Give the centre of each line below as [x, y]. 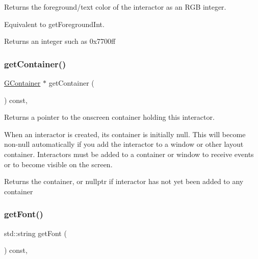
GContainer [22, 83]
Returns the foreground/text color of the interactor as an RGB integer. [115, 7]
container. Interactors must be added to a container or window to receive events [129, 154]
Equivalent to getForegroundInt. [54, 24]
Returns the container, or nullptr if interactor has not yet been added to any [124, 181]
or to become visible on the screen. [58, 164]
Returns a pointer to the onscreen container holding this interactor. [109, 117]
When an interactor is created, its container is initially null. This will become [125, 134]
